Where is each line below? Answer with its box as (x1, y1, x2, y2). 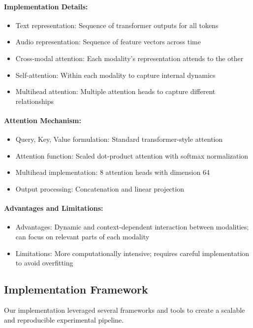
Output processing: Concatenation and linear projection (15, 183, 184, 194)
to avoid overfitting (15, 258, 73, 268)
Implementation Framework (4, 282, 148, 297)
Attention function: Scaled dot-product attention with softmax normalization (15, 150, 249, 161)
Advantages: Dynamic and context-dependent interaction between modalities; (15, 222, 249, 232)
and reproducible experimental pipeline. (4, 314, 124, 325)
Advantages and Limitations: (4, 203, 103, 213)
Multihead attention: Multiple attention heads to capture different (15, 86, 216, 97)
